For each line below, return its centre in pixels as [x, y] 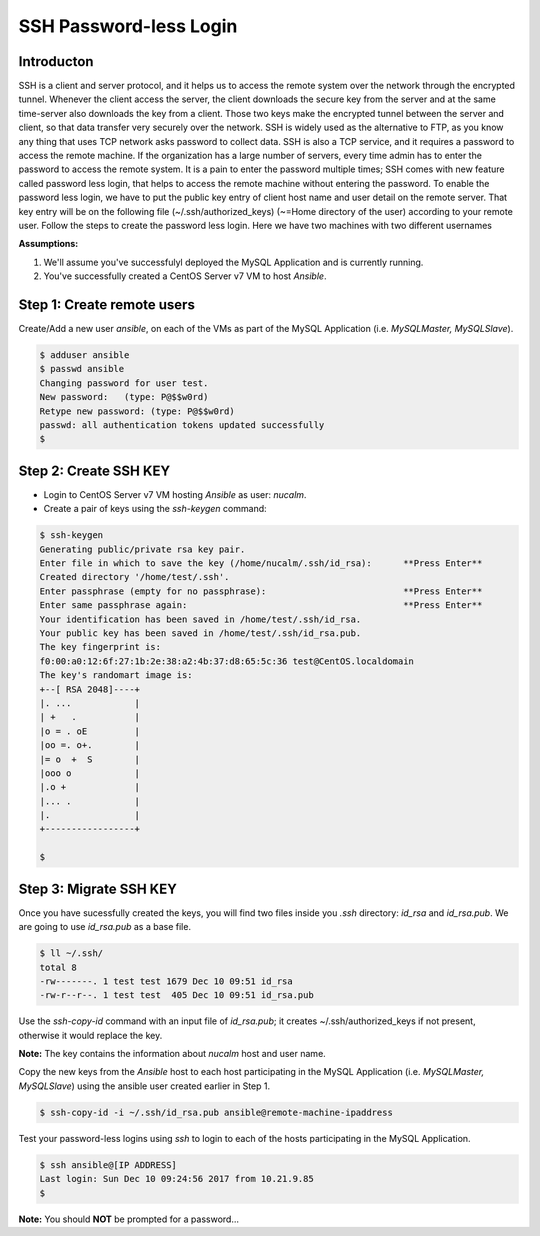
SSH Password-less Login [128, 26]
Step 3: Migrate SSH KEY [97, 888]
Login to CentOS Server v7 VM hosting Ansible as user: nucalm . [175, 494]
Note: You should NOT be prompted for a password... [129, 1219]
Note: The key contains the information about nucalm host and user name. [172, 1054]
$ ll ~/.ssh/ [71, 953]
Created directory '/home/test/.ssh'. [134, 577]
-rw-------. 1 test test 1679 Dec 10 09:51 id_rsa [166, 981]
